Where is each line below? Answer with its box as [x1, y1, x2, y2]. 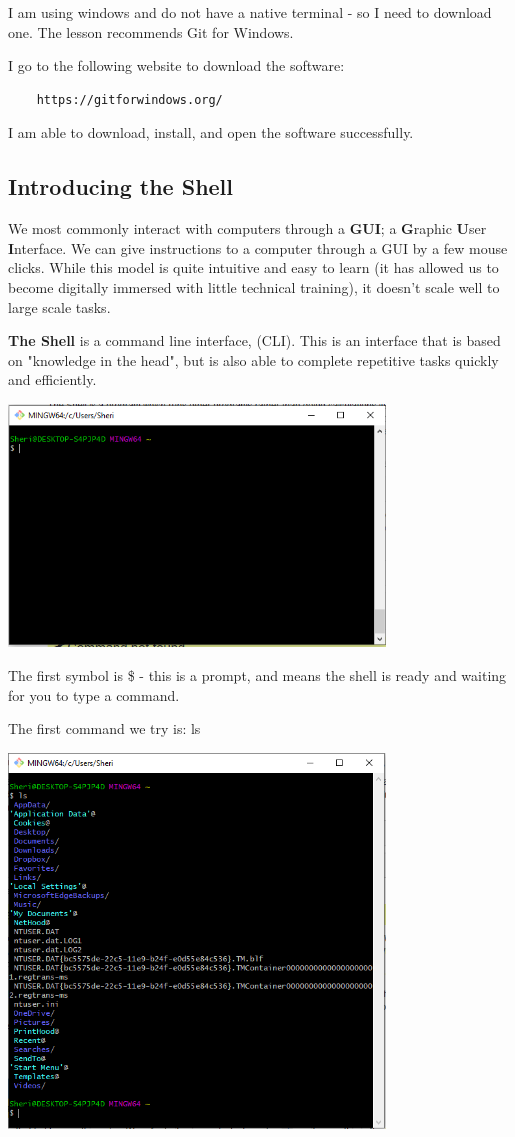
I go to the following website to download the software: [8, 55, 345, 76]
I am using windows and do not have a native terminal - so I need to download [8, 2, 492, 22]
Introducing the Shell [8, 171, 234, 202]
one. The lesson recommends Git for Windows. [8, 21, 294, 42]
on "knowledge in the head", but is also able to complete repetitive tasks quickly [8, 349, 499, 370]
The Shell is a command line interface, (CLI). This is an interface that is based [8, 330, 501, 351]
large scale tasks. [8, 296, 111, 317]
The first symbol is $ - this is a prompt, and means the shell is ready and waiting [8, 665, 507, 686]
